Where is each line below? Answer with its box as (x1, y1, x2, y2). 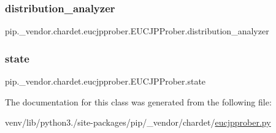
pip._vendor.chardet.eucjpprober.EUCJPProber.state (5, 75, 206, 88)
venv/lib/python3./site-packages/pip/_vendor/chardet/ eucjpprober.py (5, 116, 271, 129)
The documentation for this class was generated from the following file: (5, 95, 272, 108)
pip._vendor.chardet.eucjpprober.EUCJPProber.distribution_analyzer (5, 25, 269, 37)
